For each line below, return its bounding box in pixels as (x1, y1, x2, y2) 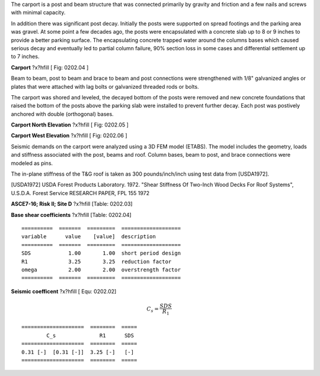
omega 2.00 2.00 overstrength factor (21, 266, 181, 273)
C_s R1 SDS (46, 332, 135, 339)
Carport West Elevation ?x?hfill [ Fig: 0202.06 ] (11, 132, 127, 139)
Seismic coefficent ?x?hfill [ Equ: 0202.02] (11, 287, 117, 295)
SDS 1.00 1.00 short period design (21, 250, 181, 257)
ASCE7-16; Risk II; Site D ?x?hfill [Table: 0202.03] (11, 200, 133, 208)
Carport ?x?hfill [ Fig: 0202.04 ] (11, 64, 89, 71)
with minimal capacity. (11, 9, 66, 16)
